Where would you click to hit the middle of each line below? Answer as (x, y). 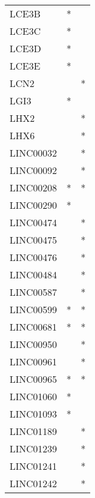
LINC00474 (33, 222)
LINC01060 (33, 396)
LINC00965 (33, 379)
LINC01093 (33, 414)
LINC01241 (33, 466)
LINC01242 (33, 483)
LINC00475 (33, 240)
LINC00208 (33, 187)
